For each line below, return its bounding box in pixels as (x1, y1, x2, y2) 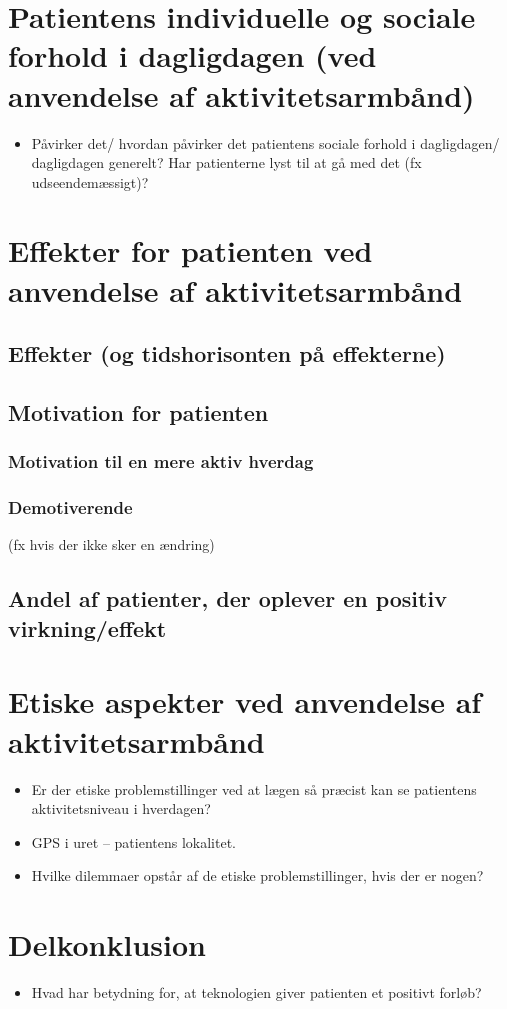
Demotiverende (8, 495, 133, 520)
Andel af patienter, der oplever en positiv (8, 583, 447, 614)
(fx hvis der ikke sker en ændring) (8, 534, 215, 555)
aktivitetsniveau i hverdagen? (31, 798, 211, 819)
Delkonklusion (8, 924, 206, 965)
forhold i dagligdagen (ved (8, 35, 377, 76)
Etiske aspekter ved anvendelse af (8, 681, 482, 722)
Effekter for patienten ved (8, 230, 373, 271)
